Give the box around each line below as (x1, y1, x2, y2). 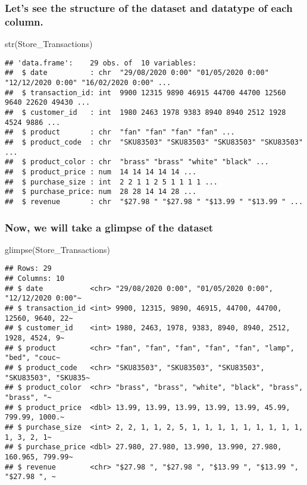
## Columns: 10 (5, 274, 65, 283)
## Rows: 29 (5, 264, 52, 273)
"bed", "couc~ (5, 353, 61, 362)
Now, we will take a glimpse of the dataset (5, 220, 214, 234)
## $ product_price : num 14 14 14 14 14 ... (5, 167, 197, 176)
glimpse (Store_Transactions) (5, 243, 110, 255)
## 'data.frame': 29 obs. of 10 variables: (5, 58, 197, 67)
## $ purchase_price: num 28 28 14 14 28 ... (5, 187, 197, 196)
